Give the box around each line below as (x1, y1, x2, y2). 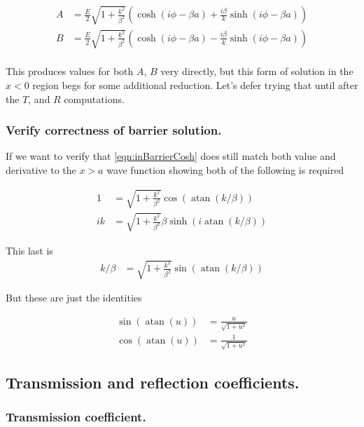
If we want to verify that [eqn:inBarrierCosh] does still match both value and (6, 149, 336, 163)
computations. (64, 91, 125, 106)
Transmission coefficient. (6, 408, 146, 426)
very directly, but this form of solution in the (160, 64, 353, 79)
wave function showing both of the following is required (106, 163, 344, 177)
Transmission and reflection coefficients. (6, 371, 300, 393)
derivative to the (6, 163, 76, 177)
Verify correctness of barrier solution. (6, 121, 222, 139)
